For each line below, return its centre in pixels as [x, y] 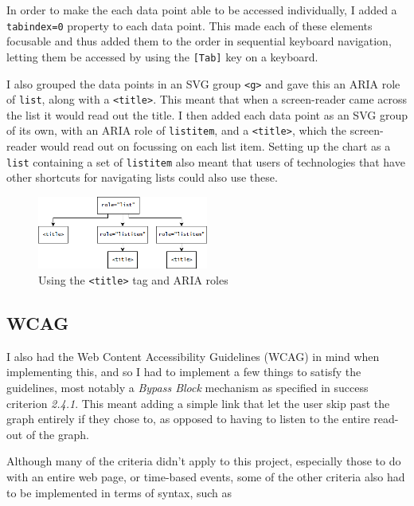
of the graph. [57, 434]
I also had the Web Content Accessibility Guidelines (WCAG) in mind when [193, 356]
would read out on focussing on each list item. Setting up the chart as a [215, 146]
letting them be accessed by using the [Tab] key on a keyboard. [162, 56]
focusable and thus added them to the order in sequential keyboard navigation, [199, 41]
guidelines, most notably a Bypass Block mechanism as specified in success [187, 387]
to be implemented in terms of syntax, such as [119, 492]
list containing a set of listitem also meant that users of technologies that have [206, 161]
